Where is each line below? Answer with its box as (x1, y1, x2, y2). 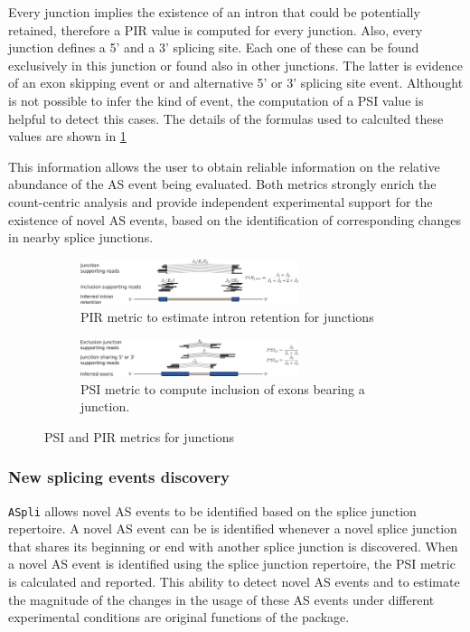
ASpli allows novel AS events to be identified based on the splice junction (8, 501, 417, 520)
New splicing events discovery (8, 466, 230, 488)
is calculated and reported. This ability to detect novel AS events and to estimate (8, 571, 460, 590)
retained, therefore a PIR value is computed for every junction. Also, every (8, 20, 423, 39)
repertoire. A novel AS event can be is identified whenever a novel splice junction (8, 519, 457, 538)
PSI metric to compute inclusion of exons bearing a (80, 379, 365, 398)
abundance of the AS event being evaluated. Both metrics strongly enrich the (8, 175, 437, 193)
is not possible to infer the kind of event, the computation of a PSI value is (8, 90, 424, 109)
